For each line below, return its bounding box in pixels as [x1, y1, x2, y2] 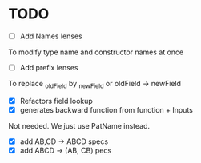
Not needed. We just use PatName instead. [8, 121, 151, 130]
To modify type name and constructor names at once [8, 47, 184, 57]
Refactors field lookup [19, 96, 94, 105]
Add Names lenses [19, 31, 82, 41]
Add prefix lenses [19, 63, 78, 72]
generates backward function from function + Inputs [19, 105, 194, 114]
